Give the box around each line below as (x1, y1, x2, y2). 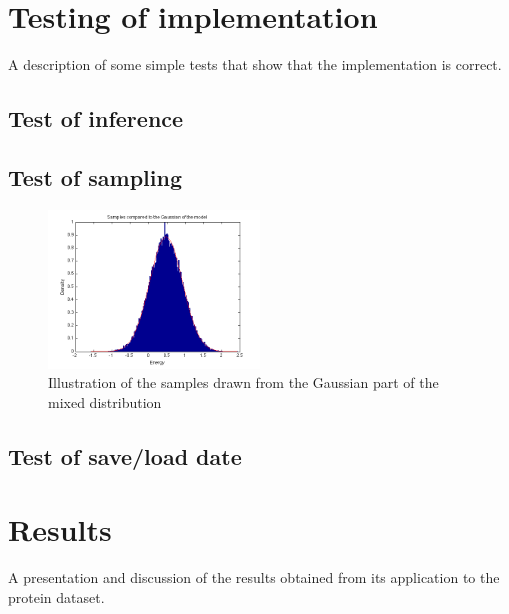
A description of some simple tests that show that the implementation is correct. (8, 54, 502, 75)
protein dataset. (8, 586, 105, 607)
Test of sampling (8, 161, 183, 192)
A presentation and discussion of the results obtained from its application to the (8, 567, 500, 588)
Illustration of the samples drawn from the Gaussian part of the (48, 372, 439, 393)
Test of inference (8, 103, 184, 134)
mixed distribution (48, 391, 162, 412)
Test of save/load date (8, 440, 242, 471)
